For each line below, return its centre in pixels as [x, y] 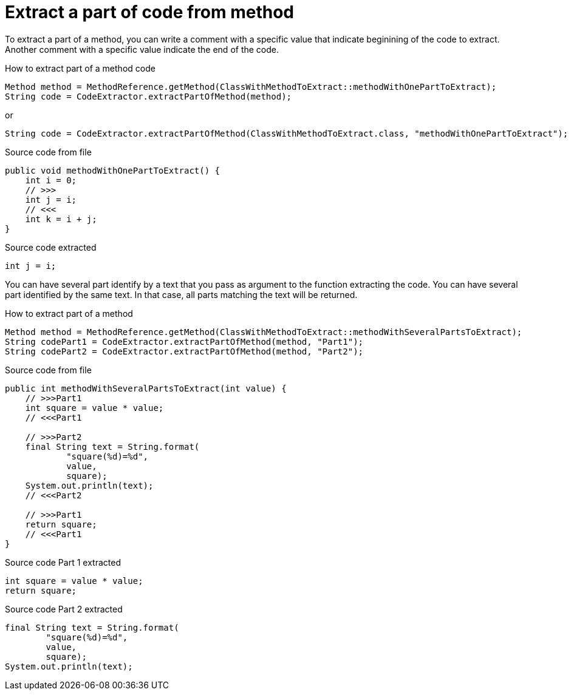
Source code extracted [51, 247]
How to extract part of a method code [80, 68]
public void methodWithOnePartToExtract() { [113, 170]
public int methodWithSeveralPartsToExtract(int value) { [146, 388]
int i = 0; [51, 180]
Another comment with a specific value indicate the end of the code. [142, 49]
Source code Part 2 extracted [64, 609]
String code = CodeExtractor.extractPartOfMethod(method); [149, 96]
